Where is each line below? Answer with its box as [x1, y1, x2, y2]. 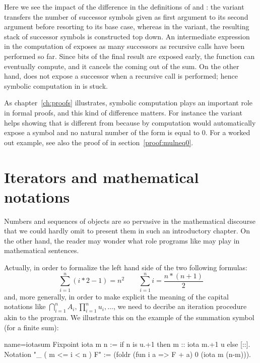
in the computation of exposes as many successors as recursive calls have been [4, 41, 245, 51]
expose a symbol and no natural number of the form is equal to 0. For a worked [4, 127, 250, 138]
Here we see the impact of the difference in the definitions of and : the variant [4, 2, 244, 12]
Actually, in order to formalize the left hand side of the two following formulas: [4, 262, 247, 272]
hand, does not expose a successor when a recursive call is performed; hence [4, 71, 238, 81]
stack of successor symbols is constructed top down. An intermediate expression [4, 31, 250, 41]
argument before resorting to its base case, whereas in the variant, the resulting [4, 21, 249, 32]
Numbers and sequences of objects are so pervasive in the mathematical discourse [4, 215, 255, 226]
